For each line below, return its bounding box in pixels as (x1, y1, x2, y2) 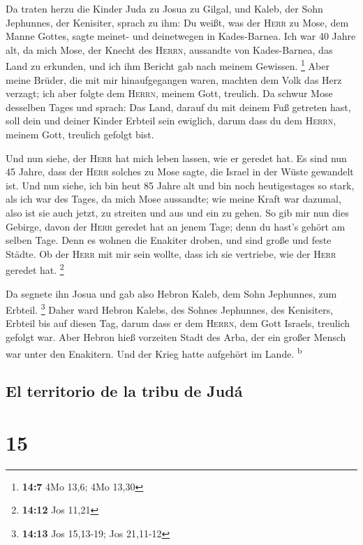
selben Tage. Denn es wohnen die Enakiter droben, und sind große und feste (6, 233, 332, 247)
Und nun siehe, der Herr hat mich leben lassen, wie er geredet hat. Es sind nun (6, 150, 347, 165)
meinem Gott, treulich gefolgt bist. (6, 127, 154, 141)
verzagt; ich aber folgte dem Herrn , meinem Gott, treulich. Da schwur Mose (6, 86, 333, 101)
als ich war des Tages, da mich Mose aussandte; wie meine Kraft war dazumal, (6, 191, 341, 206)
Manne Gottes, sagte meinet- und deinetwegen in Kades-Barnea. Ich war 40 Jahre (6, 29, 356, 43)
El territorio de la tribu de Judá (6, 380, 243, 402)
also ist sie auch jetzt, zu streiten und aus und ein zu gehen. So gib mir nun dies (6, 205, 349, 219)
